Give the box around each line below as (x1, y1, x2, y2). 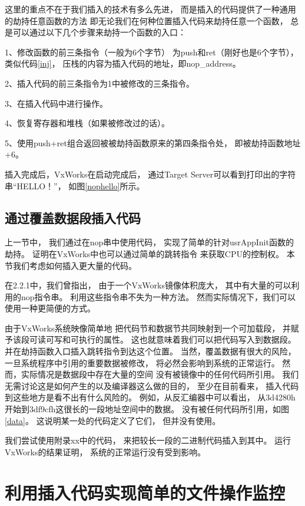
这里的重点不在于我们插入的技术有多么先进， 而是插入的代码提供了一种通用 (5, 3, 296, 15)
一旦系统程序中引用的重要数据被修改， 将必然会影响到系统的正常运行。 (5, 356, 280, 369)
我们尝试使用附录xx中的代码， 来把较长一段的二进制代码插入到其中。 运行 (5, 434, 291, 446)
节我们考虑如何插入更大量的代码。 (5, 259, 137, 271)
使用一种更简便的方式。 (5, 302, 95, 314)
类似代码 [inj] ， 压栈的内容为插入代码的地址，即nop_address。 (5, 57, 241, 70)
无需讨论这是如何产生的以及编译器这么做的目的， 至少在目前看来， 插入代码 (5, 379, 299, 392)
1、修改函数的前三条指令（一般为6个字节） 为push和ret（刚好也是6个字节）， (5, 45, 299, 58)
